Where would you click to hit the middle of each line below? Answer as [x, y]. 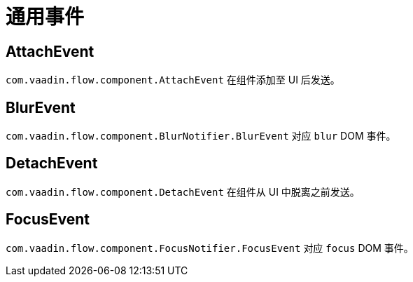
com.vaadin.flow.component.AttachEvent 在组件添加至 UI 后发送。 [173, 80]
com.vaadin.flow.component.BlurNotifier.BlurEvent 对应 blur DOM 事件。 [201, 136]
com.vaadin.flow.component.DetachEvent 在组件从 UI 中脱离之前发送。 [183, 192]
